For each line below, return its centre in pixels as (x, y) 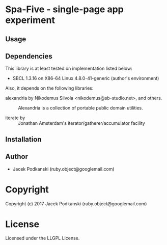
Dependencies (29, 56)
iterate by (15, 118)
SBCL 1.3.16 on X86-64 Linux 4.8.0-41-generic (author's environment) (86, 78)
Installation (23, 139)
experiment (30, 20)
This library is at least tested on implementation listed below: (69, 69)
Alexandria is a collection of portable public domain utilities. (81, 108)
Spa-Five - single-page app (64, 9)
